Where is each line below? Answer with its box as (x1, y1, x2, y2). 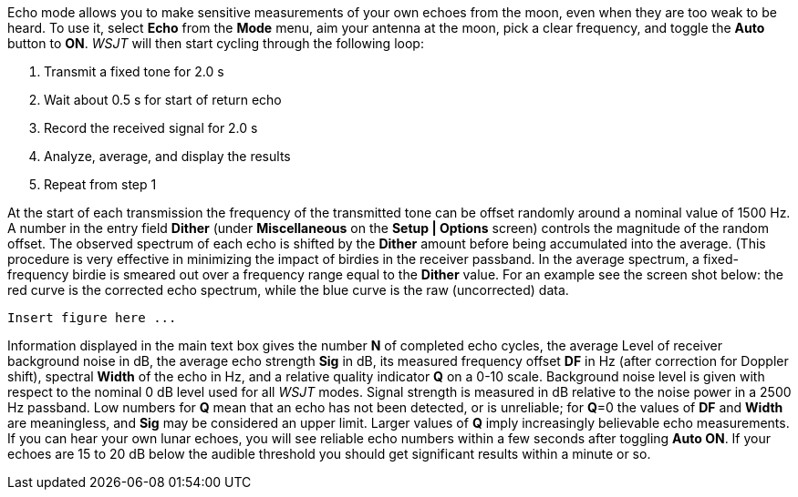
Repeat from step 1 (44, 177, 157, 192)
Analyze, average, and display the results (44, 148, 291, 164)
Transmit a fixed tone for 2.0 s (44, 64, 224, 79)
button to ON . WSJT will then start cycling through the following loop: (7, 35, 424, 51)
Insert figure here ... (7, 310, 177, 325)
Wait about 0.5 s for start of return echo (44, 92, 282, 107)
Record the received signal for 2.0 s (44, 120, 258, 136)
